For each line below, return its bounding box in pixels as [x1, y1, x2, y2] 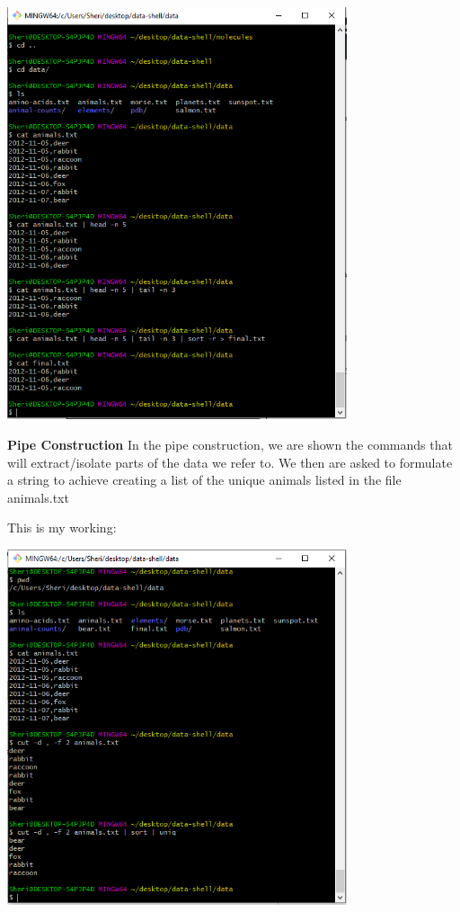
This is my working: [7, 518, 117, 537]
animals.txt [7, 487, 69, 506]
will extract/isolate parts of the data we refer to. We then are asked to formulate [7, 452, 453, 471]
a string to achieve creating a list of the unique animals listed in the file [7, 470, 402, 489]
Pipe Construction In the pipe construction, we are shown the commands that [7, 434, 453, 453]
